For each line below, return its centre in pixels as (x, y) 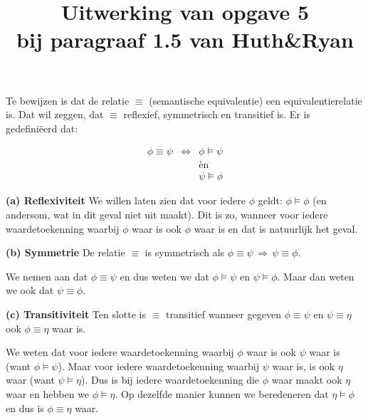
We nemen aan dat (47, 276)
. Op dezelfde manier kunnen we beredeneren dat (222, 393)
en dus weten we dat (164, 276)
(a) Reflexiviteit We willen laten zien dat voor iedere (126, 200)
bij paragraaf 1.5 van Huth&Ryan (185, 40)
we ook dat (30, 290)
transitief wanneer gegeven (224, 314)
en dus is (25, 408)
